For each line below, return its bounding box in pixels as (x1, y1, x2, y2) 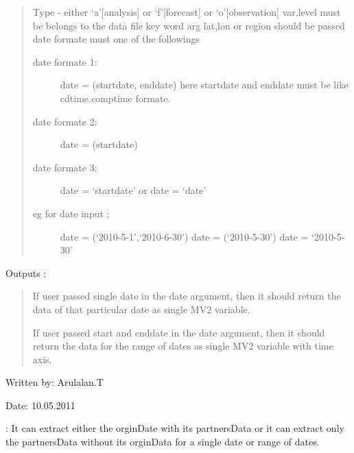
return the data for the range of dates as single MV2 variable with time (32, 339, 333, 353)
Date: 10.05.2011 (5, 397, 75, 412)
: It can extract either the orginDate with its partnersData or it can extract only (5, 421, 344, 435)
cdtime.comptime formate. (60, 90, 171, 105)
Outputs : (5, 265, 47, 280)
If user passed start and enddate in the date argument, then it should (32, 325, 325, 339)
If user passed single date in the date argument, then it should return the (32, 289, 341, 303)
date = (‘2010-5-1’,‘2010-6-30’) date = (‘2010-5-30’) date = (60, 229, 309, 243)
